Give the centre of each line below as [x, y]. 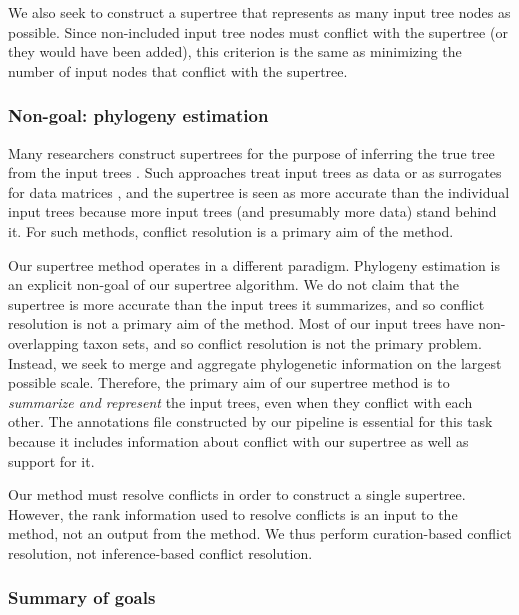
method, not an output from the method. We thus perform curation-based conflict [260, 533]
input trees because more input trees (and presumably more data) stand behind [252, 211]
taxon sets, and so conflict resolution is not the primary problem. [282, 342]
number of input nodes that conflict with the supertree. [178, 70]
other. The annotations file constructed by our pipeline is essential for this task [250, 421]
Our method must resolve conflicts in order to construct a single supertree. [237, 494]
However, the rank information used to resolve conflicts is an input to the [233, 513]
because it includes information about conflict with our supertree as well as [238, 440]
